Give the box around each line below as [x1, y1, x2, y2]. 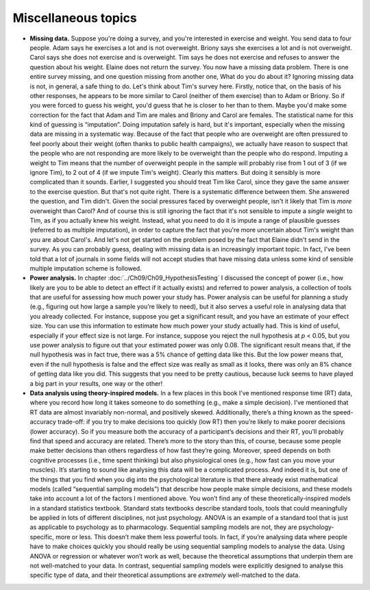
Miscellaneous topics [12, 10, 137, 25]
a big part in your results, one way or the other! [29, 379, 163, 387]
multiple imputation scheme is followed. [29, 264, 142, 272]
